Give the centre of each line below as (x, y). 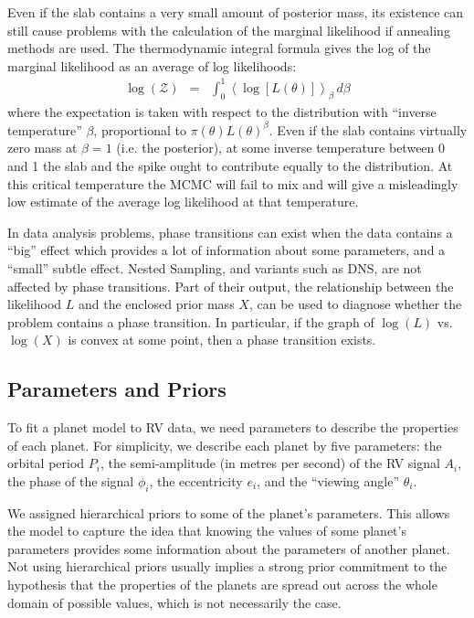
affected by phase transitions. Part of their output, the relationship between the (231, 286)
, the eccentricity (196, 480)
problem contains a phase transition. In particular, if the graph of (191, 321)
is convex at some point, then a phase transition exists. (222, 340)
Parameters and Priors (117, 389)
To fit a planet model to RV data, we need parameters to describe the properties (233, 427)
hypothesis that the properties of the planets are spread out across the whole (222, 585)
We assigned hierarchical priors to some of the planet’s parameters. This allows (229, 512)
